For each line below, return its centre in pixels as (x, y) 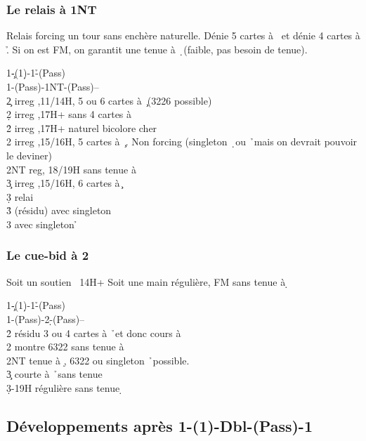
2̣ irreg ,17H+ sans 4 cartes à (69, 114)
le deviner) (29, 155)
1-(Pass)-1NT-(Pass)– (53, 86)
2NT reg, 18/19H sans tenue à (71, 169)
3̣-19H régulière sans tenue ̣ (65, 387)
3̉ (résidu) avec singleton (59, 210)
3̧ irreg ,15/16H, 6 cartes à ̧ (65, 183)
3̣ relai (20, 196)
